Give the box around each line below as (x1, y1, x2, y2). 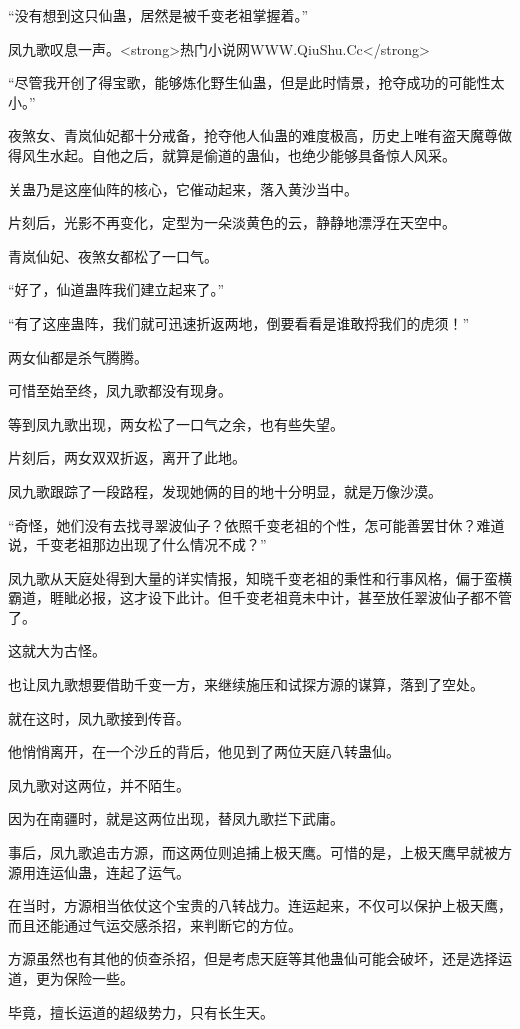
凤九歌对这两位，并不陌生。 (8, 774, 190, 795)
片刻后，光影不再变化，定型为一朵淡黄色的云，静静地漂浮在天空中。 (8, 212, 456, 233)
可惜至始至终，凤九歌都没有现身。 (8, 380, 232, 401)
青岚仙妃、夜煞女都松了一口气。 (8, 245, 218, 266)
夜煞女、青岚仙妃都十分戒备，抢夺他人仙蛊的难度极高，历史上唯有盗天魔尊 (8, 125, 498, 146)
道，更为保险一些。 (8, 968, 134, 988)
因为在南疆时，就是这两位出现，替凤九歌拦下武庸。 (8, 808, 344, 829)
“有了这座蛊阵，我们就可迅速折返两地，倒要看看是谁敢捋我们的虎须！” (8, 312, 470, 333)
